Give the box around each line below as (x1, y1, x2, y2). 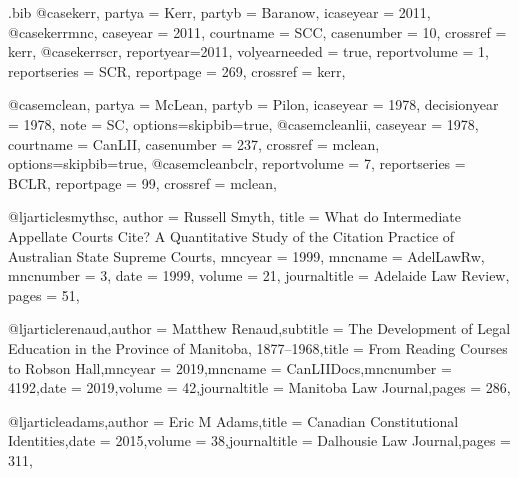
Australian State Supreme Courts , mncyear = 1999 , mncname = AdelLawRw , (8, 245, 485, 266)
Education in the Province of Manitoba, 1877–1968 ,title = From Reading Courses (8, 337, 508, 358)
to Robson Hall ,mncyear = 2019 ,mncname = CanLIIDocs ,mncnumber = (8, 357, 452, 378)
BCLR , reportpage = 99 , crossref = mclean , (8, 172, 277, 193)
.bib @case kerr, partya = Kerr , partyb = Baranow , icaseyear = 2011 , (8, 2, 431, 22)
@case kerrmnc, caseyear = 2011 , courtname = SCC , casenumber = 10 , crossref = (8, 21, 507, 42)
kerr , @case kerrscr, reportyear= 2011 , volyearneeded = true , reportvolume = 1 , (8, 41, 489, 62)
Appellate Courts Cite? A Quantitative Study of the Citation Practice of (8, 225, 455, 246)
